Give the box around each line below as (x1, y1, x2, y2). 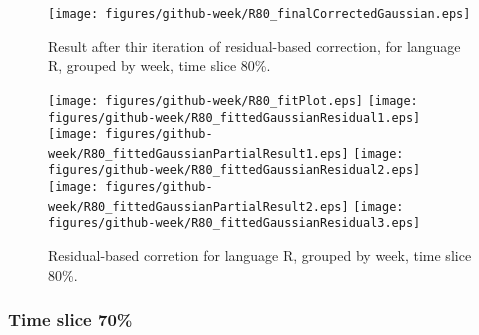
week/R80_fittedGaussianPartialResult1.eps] (48, 146, 349, 161)
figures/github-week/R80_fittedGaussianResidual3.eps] (48, 216, 421, 231)
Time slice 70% (8, 307, 133, 332)
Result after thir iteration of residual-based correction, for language (48, 35, 461, 56)
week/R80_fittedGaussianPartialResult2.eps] (48, 199, 349, 214)
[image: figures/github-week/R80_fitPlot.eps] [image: (48, 93, 418, 108)
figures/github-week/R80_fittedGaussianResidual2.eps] (48, 163, 421, 178)
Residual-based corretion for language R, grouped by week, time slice (48, 245, 472, 266)
